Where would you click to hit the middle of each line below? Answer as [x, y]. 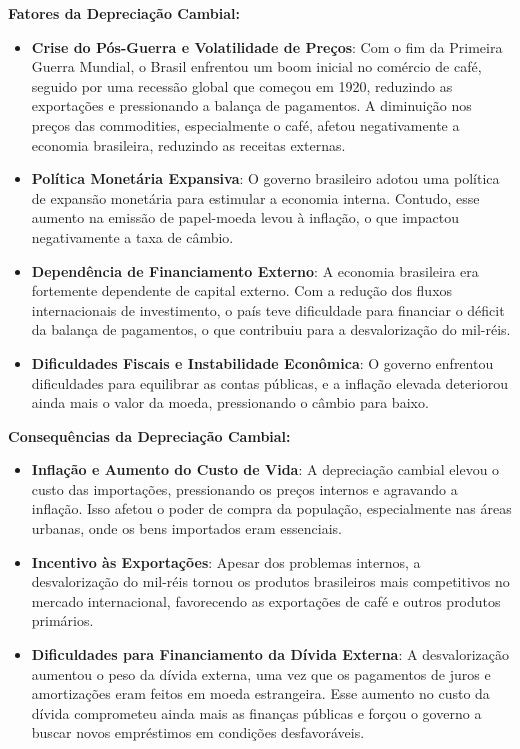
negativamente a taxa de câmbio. [132, 236]
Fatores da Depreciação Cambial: [124, 13]
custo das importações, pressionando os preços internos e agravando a [244, 488]
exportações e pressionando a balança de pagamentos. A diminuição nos [251, 105]
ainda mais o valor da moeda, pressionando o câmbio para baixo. [230, 402]
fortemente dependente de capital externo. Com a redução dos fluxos [242, 290]
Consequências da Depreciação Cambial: [149, 435]
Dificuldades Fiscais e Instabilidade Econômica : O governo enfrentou [262, 362]
